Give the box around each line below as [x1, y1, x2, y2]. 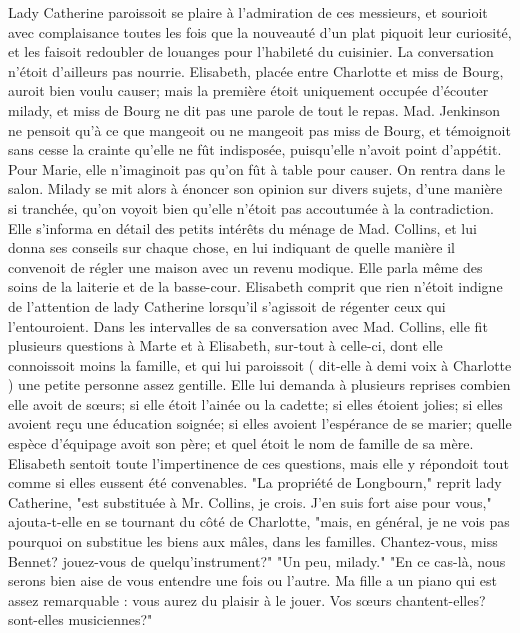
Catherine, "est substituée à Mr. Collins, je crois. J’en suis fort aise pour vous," [8, 491, 492, 512]
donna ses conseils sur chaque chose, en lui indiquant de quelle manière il [8, 237, 455, 258]
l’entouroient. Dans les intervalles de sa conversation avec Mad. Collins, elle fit [8, 315, 488, 336]
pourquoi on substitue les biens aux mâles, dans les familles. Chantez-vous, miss [8, 531, 498, 552]
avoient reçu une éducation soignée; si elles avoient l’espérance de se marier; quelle [8, 413, 512, 434]
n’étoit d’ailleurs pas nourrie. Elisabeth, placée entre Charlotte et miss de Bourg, [8, 60, 504, 81]
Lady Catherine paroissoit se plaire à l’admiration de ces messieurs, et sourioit [8, 2, 488, 22]
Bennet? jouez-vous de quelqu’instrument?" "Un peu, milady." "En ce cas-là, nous [8, 550, 506, 571]
